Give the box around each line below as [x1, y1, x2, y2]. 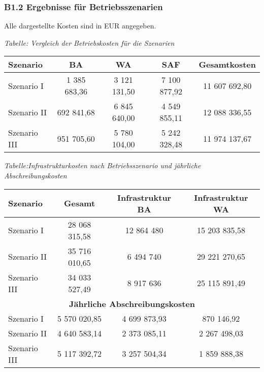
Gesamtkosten [199, 58, 256, 71]
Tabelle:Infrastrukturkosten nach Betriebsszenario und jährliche [4, 160, 201, 171]
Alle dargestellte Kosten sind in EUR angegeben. [4, 20, 156, 31]
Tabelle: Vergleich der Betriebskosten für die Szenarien [4, 37, 175, 48]
